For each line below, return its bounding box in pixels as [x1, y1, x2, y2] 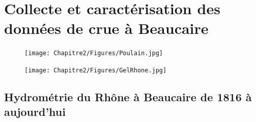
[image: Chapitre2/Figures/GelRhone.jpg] [24, 66, 167, 74]
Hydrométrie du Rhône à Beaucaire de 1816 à [4, 89, 252, 105]
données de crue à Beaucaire [4, 18, 209, 38]
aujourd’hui [4, 104, 66, 119]
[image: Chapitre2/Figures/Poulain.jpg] [24, 50, 163, 57]
